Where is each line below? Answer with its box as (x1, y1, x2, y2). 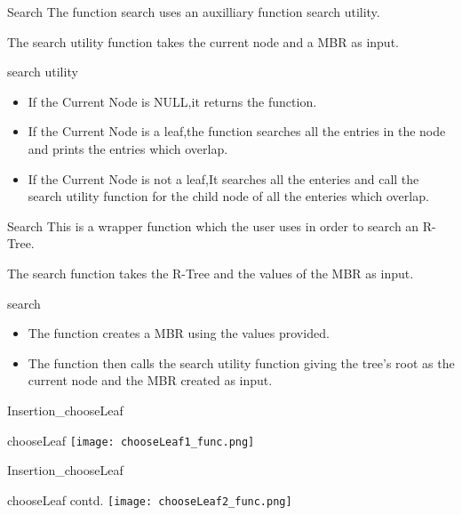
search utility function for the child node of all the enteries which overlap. (28, 187, 429, 205)
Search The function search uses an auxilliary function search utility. (7, 3, 380, 20)
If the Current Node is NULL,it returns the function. (28, 92, 317, 110)
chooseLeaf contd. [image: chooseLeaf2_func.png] (7, 490, 292, 509)
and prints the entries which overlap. (28, 139, 228, 157)
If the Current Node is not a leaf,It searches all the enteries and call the (28, 169, 419, 188)
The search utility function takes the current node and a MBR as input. (7, 32, 399, 51)
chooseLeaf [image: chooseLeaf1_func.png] (7, 431, 255, 449)
